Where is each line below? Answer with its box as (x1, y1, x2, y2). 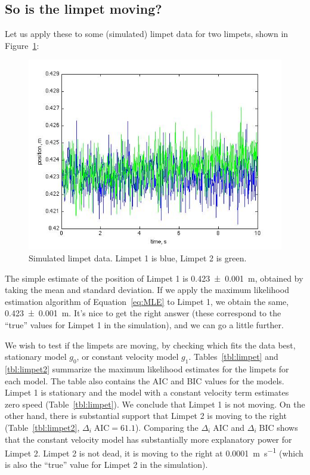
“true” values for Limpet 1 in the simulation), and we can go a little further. (5, 318, 284, 331)
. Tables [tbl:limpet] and (188, 350, 278, 363)
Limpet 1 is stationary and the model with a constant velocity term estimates (5, 386, 289, 399)
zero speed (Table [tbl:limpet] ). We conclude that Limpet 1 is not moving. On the (5, 397, 305, 410)
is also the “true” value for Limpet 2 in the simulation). (5, 458, 208, 471)
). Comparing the (135, 421, 199, 433)
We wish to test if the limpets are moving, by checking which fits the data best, (5, 338, 296, 351)
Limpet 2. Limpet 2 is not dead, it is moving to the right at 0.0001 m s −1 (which (5, 445, 303, 459)
